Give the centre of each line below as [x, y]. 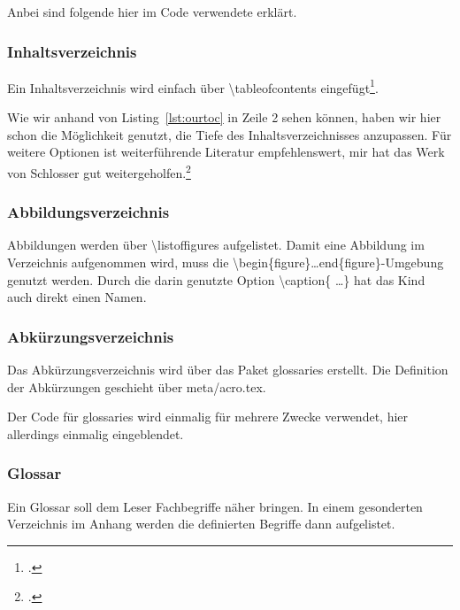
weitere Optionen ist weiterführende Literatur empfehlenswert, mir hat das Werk [226, 152]
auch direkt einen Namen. [77, 297]
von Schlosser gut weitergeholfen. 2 [99, 171]
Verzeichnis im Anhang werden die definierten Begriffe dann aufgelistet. [201, 524]
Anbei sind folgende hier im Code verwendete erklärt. [152, 12]
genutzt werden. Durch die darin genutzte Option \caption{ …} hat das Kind [216, 279]
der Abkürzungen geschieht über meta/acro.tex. [137, 386]
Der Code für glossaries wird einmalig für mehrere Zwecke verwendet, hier [208, 417]
